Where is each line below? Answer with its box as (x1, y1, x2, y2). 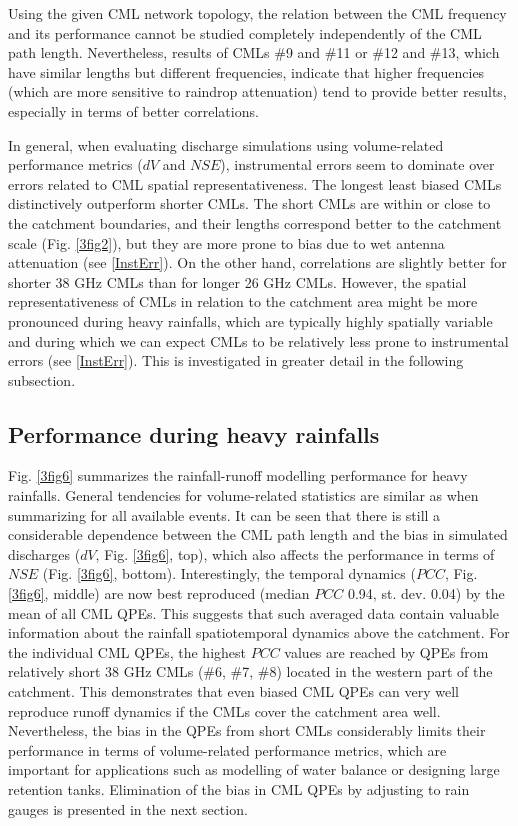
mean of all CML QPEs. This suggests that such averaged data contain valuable (8, 602, 500, 623)
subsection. (8, 369, 76, 390)
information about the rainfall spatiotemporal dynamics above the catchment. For (8, 622, 510, 643)
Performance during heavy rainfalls (8, 418, 380, 449)
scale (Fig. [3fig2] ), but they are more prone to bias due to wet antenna (8, 232, 445, 253)
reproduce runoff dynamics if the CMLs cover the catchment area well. (8, 700, 441, 721)
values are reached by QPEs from (284, 641, 489, 662)
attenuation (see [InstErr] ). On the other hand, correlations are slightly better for (8, 252, 507, 273)
